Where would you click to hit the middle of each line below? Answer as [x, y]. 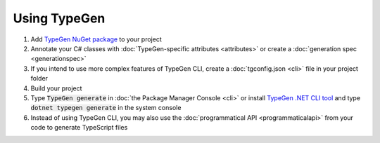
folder [39, 79]
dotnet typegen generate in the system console [106, 108]
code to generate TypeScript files [79, 128]
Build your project [56, 88]
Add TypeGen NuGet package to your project [96, 39]
